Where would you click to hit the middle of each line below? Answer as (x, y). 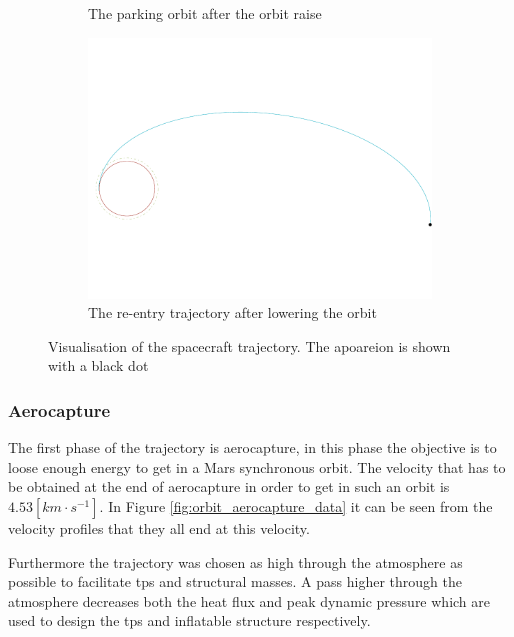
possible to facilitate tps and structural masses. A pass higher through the (235, 581)
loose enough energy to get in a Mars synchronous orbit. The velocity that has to (257, 466)
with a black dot (98, 365)
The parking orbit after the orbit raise (205, 13)
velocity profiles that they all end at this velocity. (159, 527)
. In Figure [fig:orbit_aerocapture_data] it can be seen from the (296, 505)
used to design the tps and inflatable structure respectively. (189, 620)
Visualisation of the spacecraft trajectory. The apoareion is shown (249, 345)
